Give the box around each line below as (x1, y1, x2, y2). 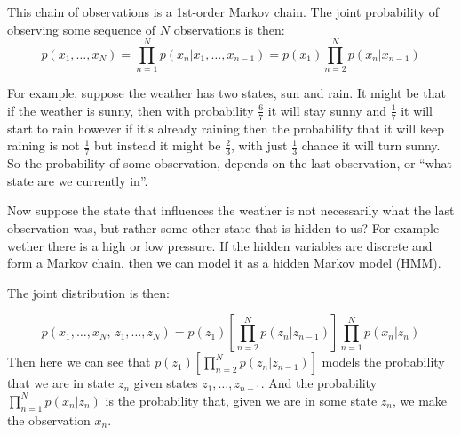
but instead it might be (94, 136, 221, 155)
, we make (392, 391, 448, 409)
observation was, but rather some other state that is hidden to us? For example (7, 218, 440, 237)
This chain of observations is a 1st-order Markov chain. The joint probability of (7, 3, 439, 20)
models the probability (322, 352, 445, 371)
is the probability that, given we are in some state (105, 391, 378, 409)
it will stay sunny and (267, 101, 386, 119)
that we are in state (7, 374, 115, 392)
